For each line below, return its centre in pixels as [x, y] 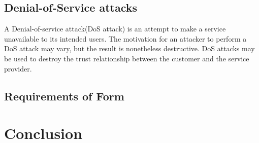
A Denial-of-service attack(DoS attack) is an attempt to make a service [115, 29]
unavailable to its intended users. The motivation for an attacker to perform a [125, 38]
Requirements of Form [64, 96]
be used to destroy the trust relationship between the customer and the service [127, 58]
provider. [18, 68]
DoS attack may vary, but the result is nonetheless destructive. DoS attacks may [129, 48]
